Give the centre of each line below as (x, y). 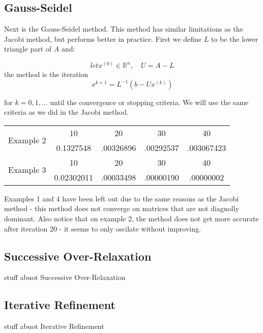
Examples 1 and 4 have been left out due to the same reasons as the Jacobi (122, 198)
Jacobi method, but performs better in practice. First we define (103, 39)
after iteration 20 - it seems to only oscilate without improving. (103, 228)
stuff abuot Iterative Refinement (54, 326)
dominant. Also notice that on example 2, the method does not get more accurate (131, 218)
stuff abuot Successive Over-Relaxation (65, 277)
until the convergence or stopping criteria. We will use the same (149, 102)
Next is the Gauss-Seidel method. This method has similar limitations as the (124, 29)
